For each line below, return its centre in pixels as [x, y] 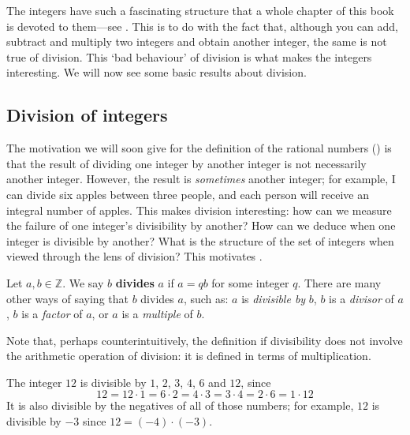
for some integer [250, 282]
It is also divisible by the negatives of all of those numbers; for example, [180, 405]
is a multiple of [157, 314]
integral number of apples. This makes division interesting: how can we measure [199, 210]
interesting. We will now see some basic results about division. [157, 72]
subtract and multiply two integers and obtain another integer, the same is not [197, 41]
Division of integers [87, 115]
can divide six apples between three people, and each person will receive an [188, 194]
